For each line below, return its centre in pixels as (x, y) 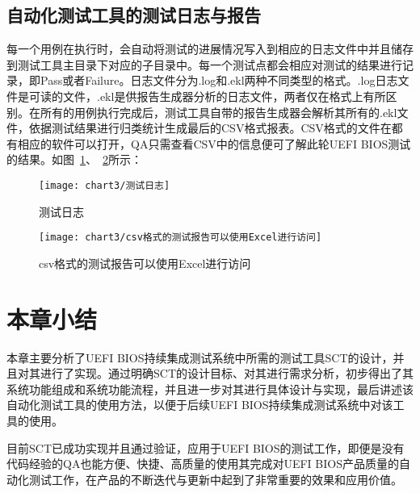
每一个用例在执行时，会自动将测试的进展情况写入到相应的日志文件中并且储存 (210, 49)
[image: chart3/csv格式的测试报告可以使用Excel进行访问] (181, 238)
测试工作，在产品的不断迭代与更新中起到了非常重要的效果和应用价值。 (215, 479)
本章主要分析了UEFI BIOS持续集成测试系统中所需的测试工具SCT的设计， (200, 357)
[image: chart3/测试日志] (105, 185)
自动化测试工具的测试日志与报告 (134, 15)
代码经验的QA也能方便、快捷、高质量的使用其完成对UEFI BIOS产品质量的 (203, 464)
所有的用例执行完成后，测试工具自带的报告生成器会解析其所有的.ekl (218, 112)
